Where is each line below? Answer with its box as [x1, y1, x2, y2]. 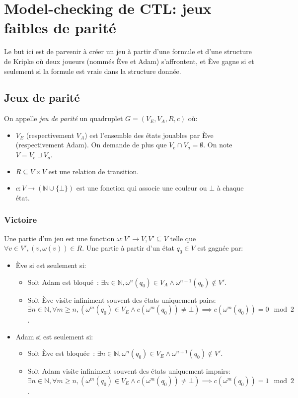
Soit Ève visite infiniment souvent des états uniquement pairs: [27, 294, 216, 305]
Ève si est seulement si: [15, 260, 86, 270]
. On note [203, 139, 232, 150]
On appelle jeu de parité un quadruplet [4, 113, 123, 124]
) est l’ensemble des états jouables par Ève [84, 130, 214, 140]
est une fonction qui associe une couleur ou [76, 183, 207, 193]
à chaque [217, 183, 244, 193]
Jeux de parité [4, 90, 80, 105]
